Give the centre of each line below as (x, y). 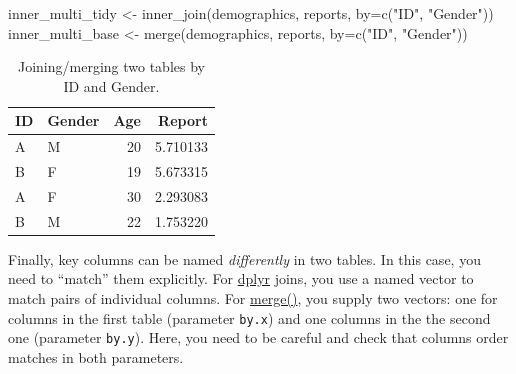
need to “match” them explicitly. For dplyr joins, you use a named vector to (241, 278)
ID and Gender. (111, 85)
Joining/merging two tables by (111, 66)
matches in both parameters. (96, 356)
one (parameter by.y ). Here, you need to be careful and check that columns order (258, 337)
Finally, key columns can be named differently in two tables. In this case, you (244, 258)
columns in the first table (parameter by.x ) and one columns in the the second (249, 317)
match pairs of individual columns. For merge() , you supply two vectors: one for (253, 298)
